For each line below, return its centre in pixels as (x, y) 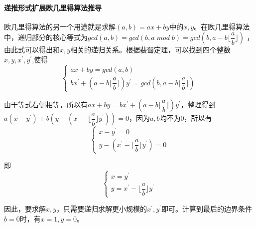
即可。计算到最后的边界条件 (206, 209)
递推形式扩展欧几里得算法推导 (53, 7)
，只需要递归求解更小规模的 (102, 209)
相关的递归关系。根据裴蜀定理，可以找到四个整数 (151, 50)
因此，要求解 (25, 209)
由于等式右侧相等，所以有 (46, 105)
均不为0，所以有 (186, 118)
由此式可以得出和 (32, 50)
